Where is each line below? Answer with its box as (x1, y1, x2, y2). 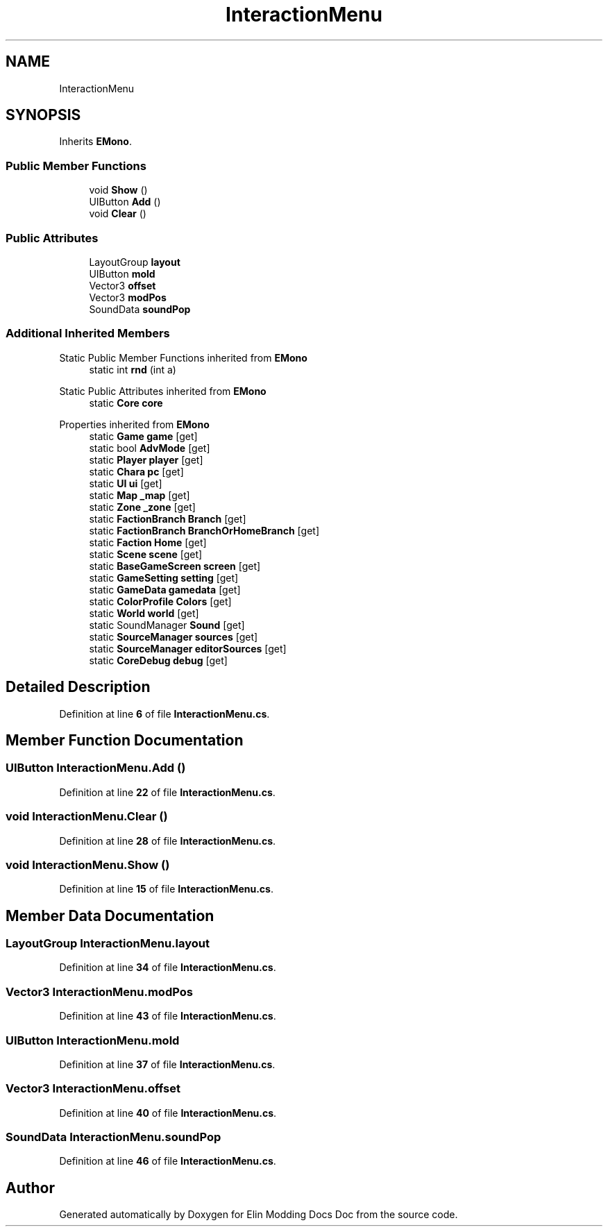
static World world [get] (89, 607, 199, 619)
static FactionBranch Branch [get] (89, 512, 246, 525)
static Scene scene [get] (89, 548, 203, 560)
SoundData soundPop (89, 303, 191, 315)
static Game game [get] (89, 430, 198, 442)
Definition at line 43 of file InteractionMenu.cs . (59, 1010, 276, 1022)
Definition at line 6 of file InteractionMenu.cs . (59, 707, 270, 720)
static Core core (89, 396, 163, 409)
